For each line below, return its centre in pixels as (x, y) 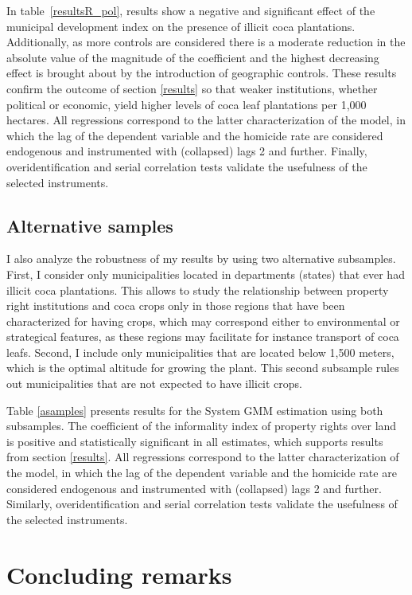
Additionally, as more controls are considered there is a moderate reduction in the (206, 42)
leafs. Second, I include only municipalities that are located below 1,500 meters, (200, 352)
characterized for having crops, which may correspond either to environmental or (203, 321)
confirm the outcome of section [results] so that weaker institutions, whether (192, 88)
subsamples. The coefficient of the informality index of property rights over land (202, 426)
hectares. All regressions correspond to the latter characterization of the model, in (206, 120)
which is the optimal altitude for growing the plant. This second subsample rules (203, 368)
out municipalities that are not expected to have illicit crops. (155, 384)
